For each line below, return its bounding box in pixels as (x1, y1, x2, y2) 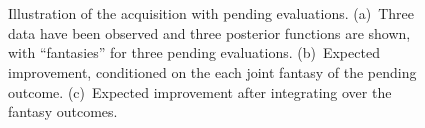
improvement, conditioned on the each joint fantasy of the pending (8, 61, 417, 82)
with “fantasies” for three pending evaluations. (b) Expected (8, 42, 380, 63)
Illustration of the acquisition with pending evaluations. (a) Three (8, 3, 414, 24)
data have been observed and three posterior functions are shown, (8, 22, 411, 43)
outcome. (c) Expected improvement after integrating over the (8, 81, 392, 102)
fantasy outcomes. (8, 101, 118, 122)
